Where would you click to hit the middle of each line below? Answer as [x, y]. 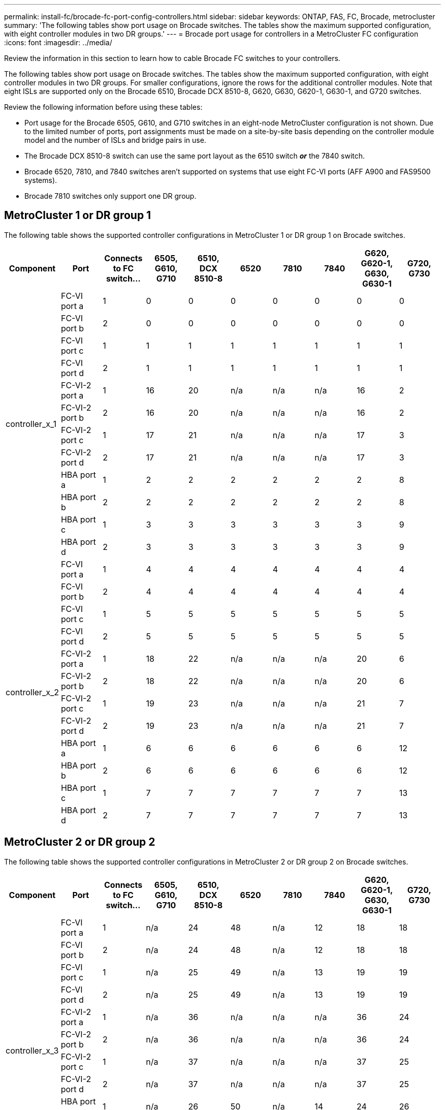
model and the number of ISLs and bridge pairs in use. [115, 140]
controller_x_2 [32, 692]
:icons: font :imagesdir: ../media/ [58, 42]
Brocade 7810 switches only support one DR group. [110, 196]
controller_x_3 [32, 1050]
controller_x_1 [31, 424]
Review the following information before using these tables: [103, 107]
